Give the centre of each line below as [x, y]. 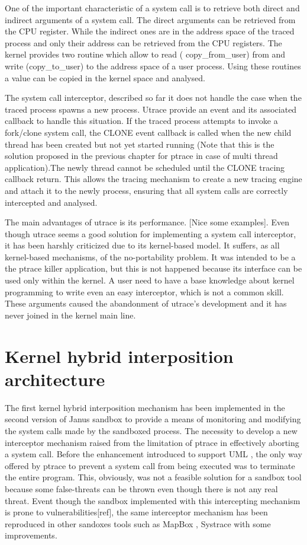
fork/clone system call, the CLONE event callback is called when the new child [148, 132]
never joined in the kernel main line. [70, 315]
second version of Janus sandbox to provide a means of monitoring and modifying [153, 419]
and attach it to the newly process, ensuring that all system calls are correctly [146, 190]
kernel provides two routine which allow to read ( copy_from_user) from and [145, 54]
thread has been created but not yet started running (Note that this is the [140, 144]
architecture [55, 379]
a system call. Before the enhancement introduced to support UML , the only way [153, 454]
